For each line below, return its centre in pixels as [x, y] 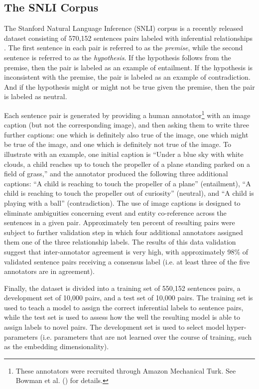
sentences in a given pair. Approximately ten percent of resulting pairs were [120, 222]
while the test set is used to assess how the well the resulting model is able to [122, 317]
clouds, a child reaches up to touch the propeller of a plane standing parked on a [127, 164]
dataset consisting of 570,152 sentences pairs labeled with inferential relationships [128, 38]
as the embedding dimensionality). [57, 346]
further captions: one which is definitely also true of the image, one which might [126, 134]
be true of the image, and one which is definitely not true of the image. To [118, 144]
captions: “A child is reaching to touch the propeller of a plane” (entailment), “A [128, 183]
